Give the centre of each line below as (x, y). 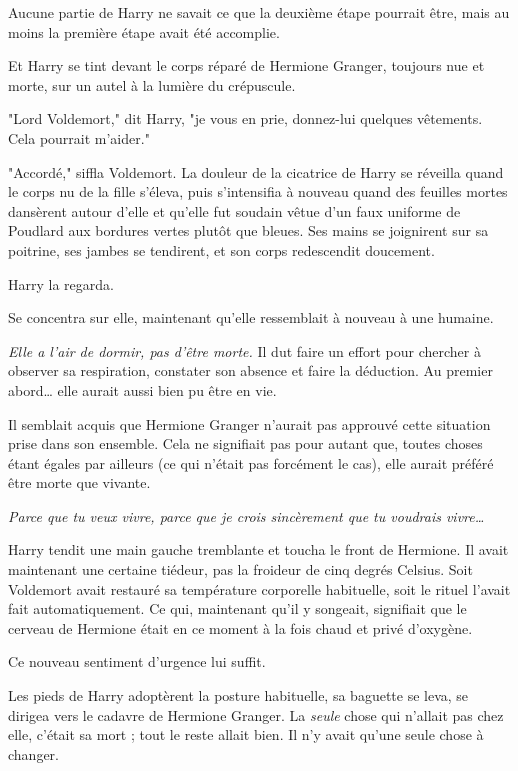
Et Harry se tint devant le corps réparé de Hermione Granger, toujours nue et (246, 65)
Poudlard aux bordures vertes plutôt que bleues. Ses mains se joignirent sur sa (248, 230)
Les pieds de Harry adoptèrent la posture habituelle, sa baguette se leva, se (238, 695)
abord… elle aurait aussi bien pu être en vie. (142, 389)
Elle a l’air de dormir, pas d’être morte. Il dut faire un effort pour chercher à (244, 350)
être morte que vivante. (79, 482)
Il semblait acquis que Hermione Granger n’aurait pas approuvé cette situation (249, 423)
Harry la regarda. (61, 283)
